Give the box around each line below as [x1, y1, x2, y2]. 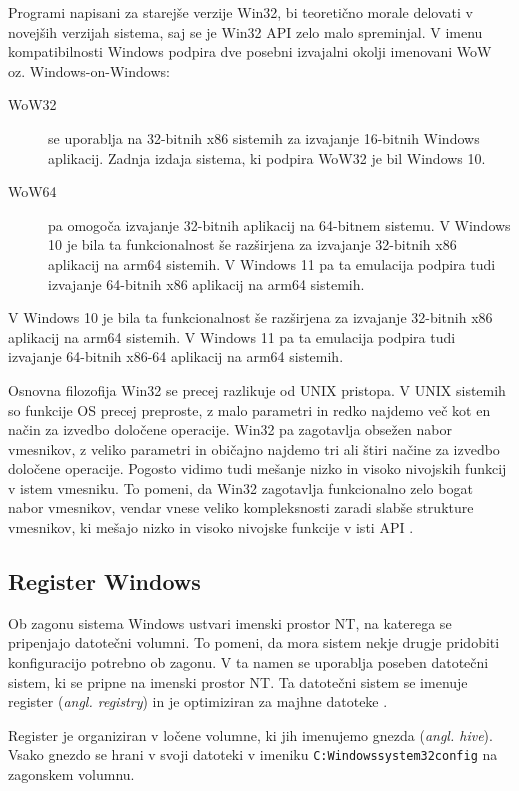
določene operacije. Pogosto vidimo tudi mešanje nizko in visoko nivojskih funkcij [8, 458, 507, 479]
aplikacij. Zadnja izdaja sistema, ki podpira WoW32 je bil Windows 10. [48, 147, 486, 168]
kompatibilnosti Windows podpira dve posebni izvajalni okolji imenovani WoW [8, 41, 492, 62]
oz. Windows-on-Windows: [8, 60, 170, 81]
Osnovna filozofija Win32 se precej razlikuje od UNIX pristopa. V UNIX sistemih [8, 379, 506, 400]
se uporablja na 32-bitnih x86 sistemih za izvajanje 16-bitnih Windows [48, 127, 480, 148]
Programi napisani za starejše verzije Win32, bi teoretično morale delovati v [8, 2, 473, 22]
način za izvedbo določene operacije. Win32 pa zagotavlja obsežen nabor [8, 419, 452, 440]
